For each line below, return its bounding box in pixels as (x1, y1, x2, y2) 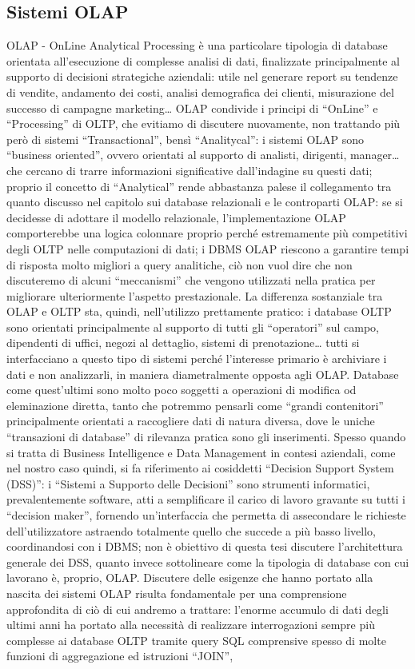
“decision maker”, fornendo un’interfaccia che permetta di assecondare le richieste (6, 507, 406, 524)
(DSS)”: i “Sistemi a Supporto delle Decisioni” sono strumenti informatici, (6, 475, 370, 492)
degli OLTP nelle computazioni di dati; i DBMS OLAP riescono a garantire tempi (6, 240, 409, 257)
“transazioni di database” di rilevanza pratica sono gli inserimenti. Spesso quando (6, 428, 406, 445)
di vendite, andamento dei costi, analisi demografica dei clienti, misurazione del (6, 83, 394, 100)
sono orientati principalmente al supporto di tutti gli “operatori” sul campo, (6, 318, 379, 335)
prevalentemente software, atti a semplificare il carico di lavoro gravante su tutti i (6, 491, 405, 508)
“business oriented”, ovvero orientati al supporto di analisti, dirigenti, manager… (6, 146, 400, 163)
